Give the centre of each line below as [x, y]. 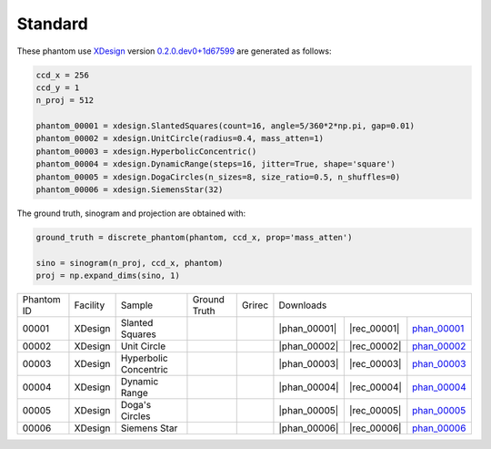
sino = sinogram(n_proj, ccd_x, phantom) [130, 263]
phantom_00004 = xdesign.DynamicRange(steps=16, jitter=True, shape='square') [215, 164]
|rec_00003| [375, 364]
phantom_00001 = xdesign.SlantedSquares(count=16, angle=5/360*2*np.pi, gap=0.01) [225, 126]
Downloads [303, 305]
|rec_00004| [375, 387]
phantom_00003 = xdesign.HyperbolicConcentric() [146, 151]
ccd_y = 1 [58, 87]
